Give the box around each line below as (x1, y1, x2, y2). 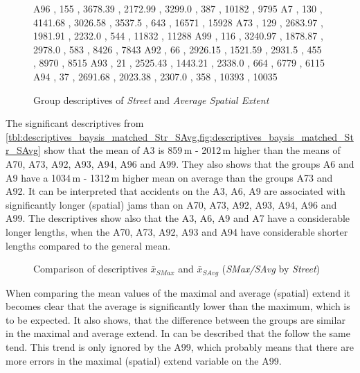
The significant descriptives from (6, 116, 144, 130)
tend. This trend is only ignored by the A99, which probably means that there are (6, 339, 354, 354)
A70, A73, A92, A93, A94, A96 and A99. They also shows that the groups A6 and (6, 156, 354, 171)
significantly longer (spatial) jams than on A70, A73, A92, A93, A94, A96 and (6, 197, 337, 211)
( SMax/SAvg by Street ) (222, 261, 321, 276)
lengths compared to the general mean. (6, 238, 171, 252)
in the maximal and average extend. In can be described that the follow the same (6, 326, 350, 340)
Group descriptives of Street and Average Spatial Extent (33, 92, 269, 107)
